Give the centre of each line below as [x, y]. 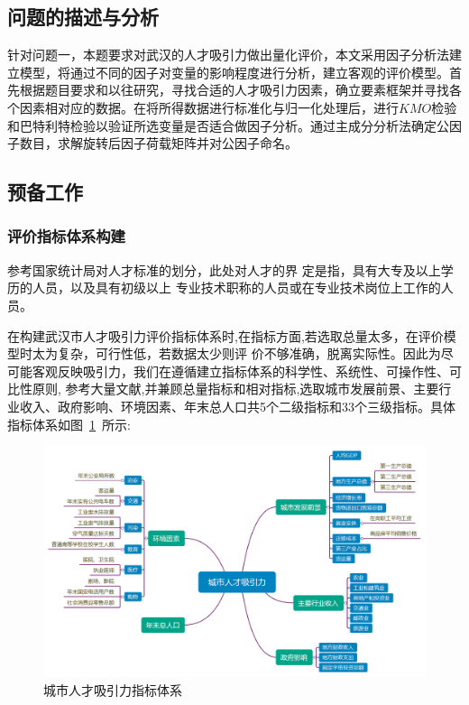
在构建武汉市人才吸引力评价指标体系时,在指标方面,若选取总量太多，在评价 [225, 335]
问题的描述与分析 [83, 17]
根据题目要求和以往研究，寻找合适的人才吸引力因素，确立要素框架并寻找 [234, 90]
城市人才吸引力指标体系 [113, 689]
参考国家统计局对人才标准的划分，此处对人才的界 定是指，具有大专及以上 [224, 269]
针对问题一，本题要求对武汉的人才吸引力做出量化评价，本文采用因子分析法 [228, 55]
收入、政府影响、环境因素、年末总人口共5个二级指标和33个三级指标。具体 [237, 406]
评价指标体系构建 [66, 236]
